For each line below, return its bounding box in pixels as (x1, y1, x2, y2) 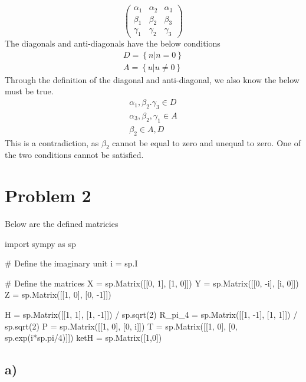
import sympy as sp (5, 237, 76, 249)
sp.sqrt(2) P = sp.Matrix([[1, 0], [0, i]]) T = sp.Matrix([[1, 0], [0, (5, 320, 238, 332)
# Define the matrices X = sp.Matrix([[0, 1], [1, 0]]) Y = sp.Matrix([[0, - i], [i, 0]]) (5, 276, 299, 289)
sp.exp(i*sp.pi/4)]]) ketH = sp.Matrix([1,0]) (5, 331, 162, 344)
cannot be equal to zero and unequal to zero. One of (112, 136, 301, 149)
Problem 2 (5, 183, 91, 208)
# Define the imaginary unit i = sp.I (5, 257, 138, 269)
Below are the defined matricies (5, 218, 119, 230)
